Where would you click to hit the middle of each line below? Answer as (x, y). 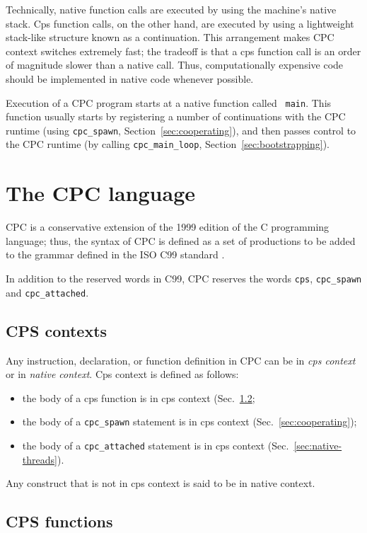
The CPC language (101, 193)
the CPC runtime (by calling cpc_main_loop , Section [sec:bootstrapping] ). (168, 144)
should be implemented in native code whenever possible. (130, 78)
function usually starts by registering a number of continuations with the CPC (176, 116)
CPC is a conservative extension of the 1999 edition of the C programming (168, 227)
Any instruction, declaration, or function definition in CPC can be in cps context (181, 360)
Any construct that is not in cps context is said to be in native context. (161, 483)
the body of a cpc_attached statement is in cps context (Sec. (156, 445)
